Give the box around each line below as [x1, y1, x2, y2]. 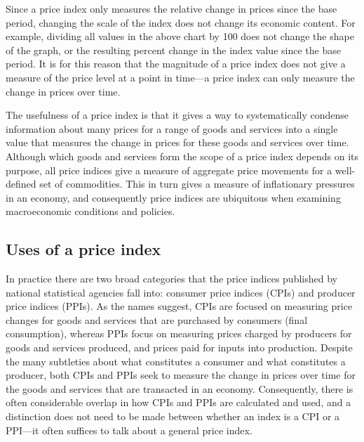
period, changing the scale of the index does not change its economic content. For [6, 15, 356, 30]
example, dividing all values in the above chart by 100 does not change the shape [6, 29, 354, 44]
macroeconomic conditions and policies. [6, 204, 175, 219]
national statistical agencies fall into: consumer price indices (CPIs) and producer [6, 285, 356, 299]
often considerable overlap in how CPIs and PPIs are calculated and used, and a [6, 395, 351, 410]
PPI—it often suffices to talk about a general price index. [6, 422, 252, 437]
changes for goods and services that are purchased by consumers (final [6, 312, 308, 327]
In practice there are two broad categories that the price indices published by [6, 271, 337, 286]
